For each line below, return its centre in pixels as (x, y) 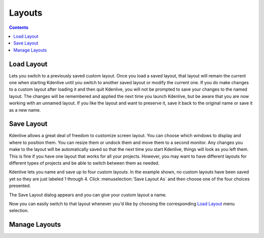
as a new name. (25, 110)
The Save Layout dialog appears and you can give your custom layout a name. (88, 195)
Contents (19, 27)
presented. (20, 186)
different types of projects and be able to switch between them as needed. (84, 163)
